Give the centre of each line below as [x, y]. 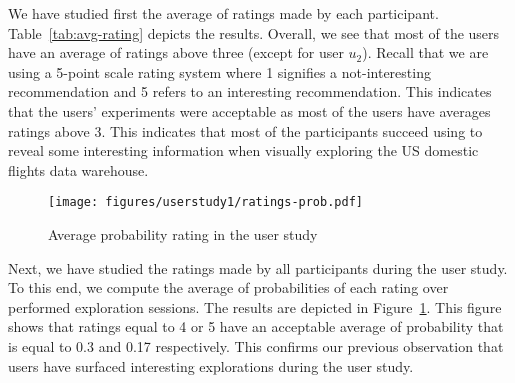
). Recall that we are [425, 52]
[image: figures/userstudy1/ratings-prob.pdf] [205, 202]
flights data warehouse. [78, 169]
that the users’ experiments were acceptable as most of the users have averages [249, 110]
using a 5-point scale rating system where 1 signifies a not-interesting [219, 71]
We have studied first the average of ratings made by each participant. [223, 13]
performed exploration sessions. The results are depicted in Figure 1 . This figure [255, 306]
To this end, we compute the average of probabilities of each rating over [228, 287]
